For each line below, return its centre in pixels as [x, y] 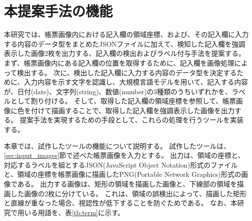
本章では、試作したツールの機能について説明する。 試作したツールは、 [117, 145]
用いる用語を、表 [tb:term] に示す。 [71, 212]
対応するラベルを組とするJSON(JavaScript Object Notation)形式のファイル [121, 164]
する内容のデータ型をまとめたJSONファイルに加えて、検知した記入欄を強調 [125, 43]
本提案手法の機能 [59, 11]
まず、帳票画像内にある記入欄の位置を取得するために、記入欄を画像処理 [119, 62]
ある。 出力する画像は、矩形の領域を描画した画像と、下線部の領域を [127, 184]
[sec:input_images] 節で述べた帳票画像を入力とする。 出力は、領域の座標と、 [124, 155]
